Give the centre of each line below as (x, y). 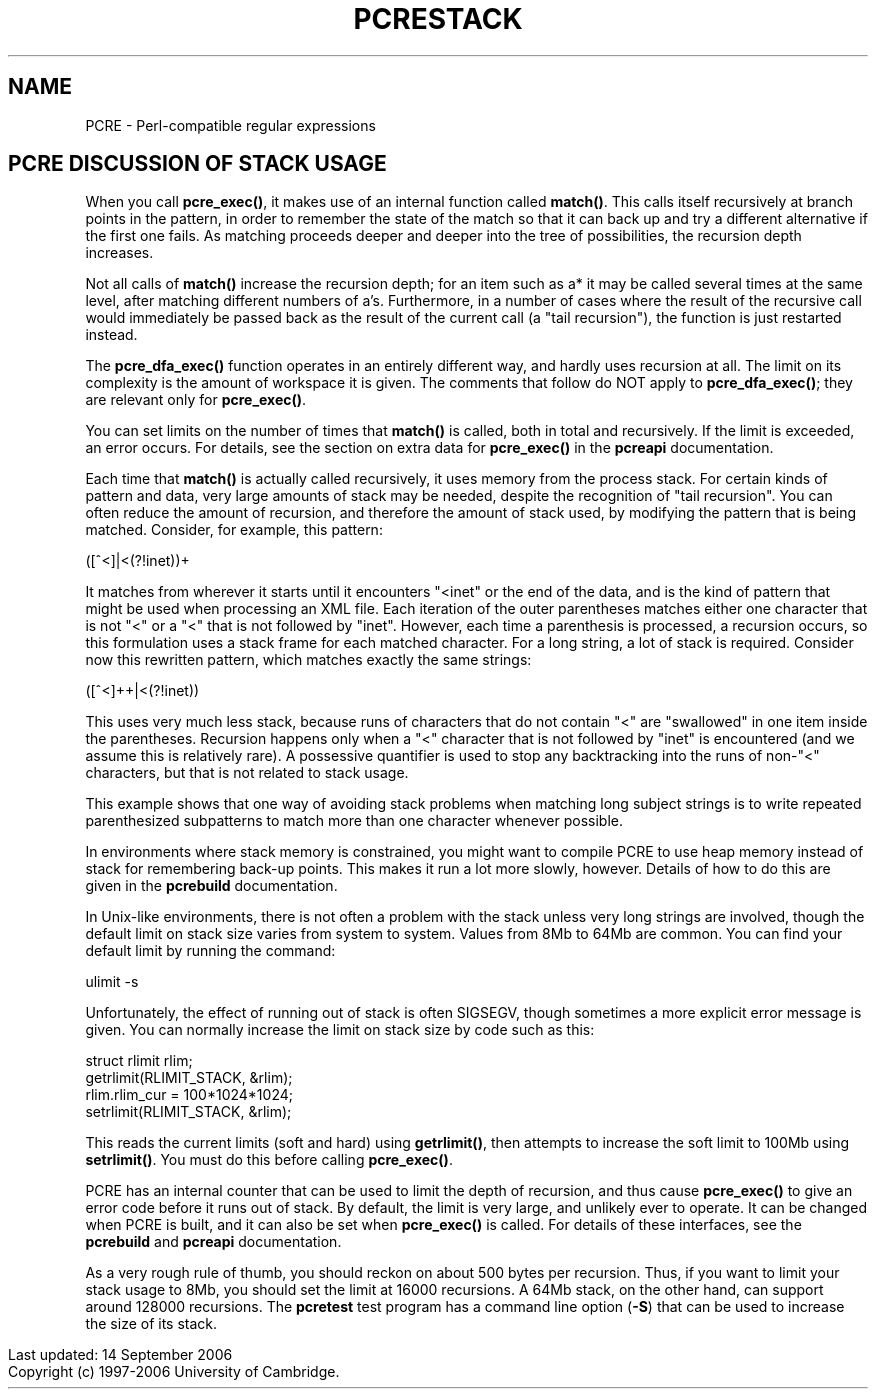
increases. (119, 253)
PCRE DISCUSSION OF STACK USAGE (197, 164)
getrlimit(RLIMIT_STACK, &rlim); (189, 1078)
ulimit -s (112, 982)
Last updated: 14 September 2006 (120, 1355)
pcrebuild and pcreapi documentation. (213, 1242)
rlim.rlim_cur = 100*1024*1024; (189, 1095)
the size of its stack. (151, 1324)
